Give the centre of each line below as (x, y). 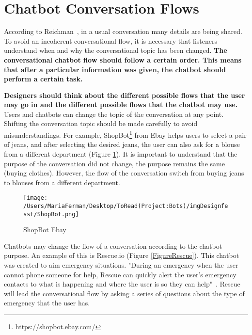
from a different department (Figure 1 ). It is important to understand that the (121, 153)
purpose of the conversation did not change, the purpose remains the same (114, 163)
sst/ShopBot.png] (51, 214)
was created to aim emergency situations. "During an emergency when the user (121, 265)
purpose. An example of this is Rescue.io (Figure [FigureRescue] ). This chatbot (122, 255)
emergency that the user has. (47, 303)
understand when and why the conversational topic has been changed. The (116, 50)
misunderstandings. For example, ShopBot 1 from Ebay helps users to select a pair (125, 134)
